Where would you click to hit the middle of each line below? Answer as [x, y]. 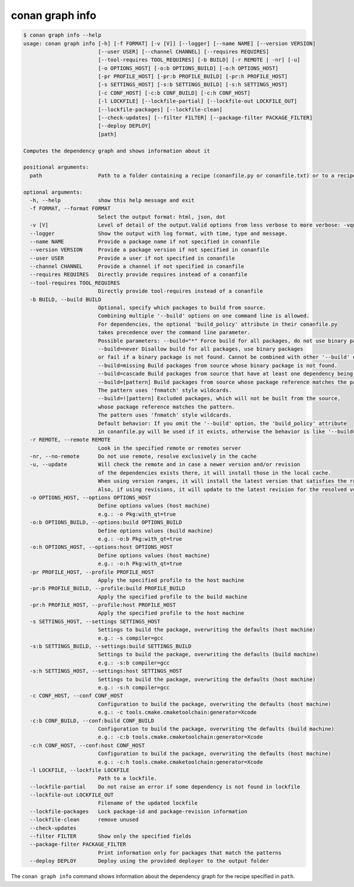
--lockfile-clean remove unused [84, 820]
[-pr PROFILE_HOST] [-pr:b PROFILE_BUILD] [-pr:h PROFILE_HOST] [193, 76]
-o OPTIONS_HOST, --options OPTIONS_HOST [91, 498]
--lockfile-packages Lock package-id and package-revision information [139, 811]
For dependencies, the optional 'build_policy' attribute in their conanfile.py [217, 324]
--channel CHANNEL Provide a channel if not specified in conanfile [137, 266]
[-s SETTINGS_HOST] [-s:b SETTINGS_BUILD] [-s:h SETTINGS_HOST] [193, 85]
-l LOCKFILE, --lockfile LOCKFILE [80, 770]
